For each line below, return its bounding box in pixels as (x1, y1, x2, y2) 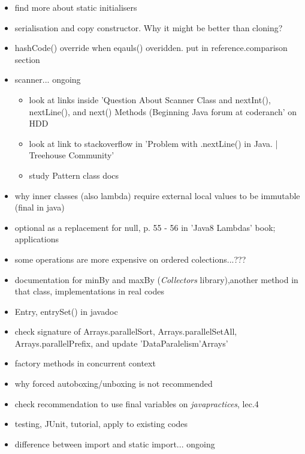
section (14, 53, 40, 65)
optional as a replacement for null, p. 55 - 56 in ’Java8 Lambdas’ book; (14, 221, 276, 233)
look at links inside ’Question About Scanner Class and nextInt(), (29, 93, 271, 106)
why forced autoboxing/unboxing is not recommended (14, 377, 213, 390)
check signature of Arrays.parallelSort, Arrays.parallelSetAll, (14, 325, 237, 338)
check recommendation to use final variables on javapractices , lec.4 (14, 397, 259, 410)
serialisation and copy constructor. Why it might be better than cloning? (14, 21, 283, 34)
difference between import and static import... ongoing (14, 437, 215, 450)
